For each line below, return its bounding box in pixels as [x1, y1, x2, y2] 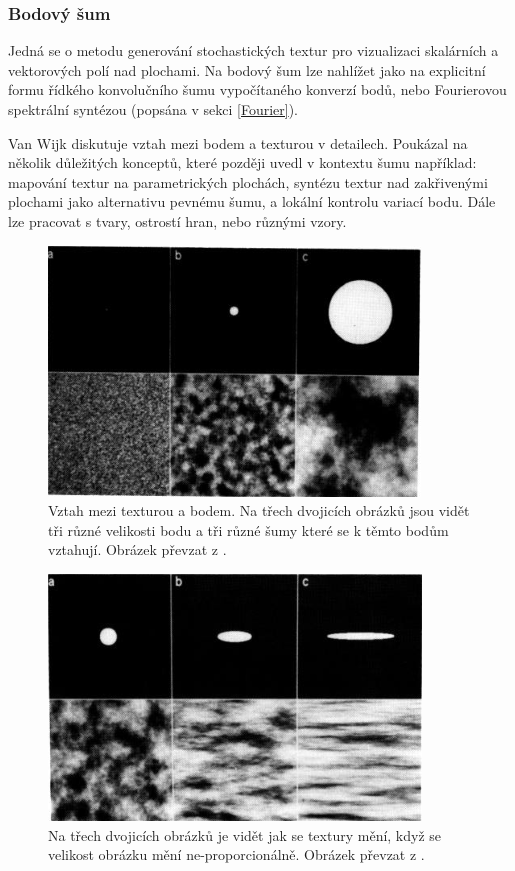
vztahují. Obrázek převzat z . [48, 539, 227, 560]
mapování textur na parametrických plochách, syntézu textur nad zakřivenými [8, 171, 488, 192]
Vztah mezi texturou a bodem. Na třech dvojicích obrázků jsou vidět [48, 500, 470, 521]
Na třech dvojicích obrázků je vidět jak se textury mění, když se [48, 824, 442, 845]
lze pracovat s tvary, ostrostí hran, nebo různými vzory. [8, 210, 347, 231]
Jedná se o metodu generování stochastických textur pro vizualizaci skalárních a [8, 40, 499, 61]
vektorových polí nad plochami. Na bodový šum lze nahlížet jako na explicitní [8, 59, 486, 80]
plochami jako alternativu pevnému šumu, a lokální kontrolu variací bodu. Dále [8, 191, 496, 212]
